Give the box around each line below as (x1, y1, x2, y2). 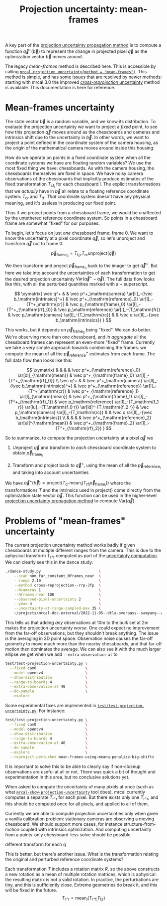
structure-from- (123, 821, 156, 827)
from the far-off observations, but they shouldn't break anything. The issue (5, 630, 159, 636)
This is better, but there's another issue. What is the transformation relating (5, 851, 159, 857)
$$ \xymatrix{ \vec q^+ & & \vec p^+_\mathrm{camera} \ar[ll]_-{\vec (14, 291, 153, 297)
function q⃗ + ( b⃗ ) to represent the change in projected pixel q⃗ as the (5, 47, 148, 54)
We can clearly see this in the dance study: (5, 559, 93, 565)
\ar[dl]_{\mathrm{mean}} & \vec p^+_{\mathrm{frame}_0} (17, 372, 135, 378)
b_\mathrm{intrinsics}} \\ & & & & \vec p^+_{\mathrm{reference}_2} (15, 415, 152, 421)
